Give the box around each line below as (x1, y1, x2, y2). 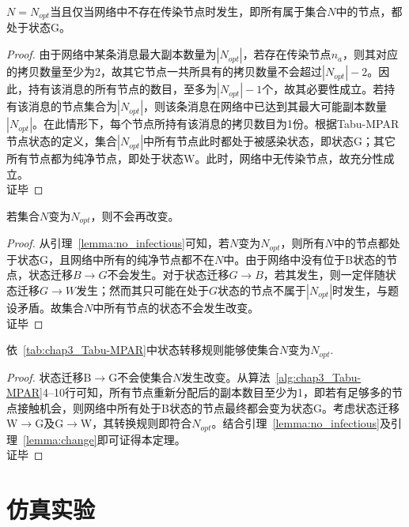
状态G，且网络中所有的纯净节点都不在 (17, 250, 214, 267)
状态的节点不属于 (217, 281, 306, 298)
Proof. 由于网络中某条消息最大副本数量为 (6, 46, 217, 62)
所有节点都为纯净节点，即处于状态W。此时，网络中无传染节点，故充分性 (6, 150, 384, 167)
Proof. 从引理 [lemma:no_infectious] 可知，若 (6, 235, 229, 251)
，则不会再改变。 (90, 207, 180, 224)
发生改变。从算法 (181, 368, 271, 385)
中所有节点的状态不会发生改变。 (93, 299, 259, 315)
